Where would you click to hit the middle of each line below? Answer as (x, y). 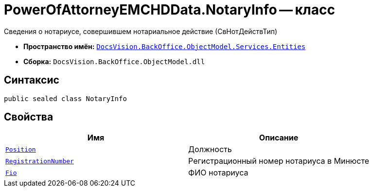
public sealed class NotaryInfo (65, 98)
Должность (210, 149)
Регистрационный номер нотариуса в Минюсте (279, 161)
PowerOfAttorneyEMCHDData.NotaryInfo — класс (169, 10)
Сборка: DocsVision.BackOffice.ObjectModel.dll (114, 61)
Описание (279, 138)
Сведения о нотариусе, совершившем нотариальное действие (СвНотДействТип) (141, 31)
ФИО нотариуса (218, 173)
